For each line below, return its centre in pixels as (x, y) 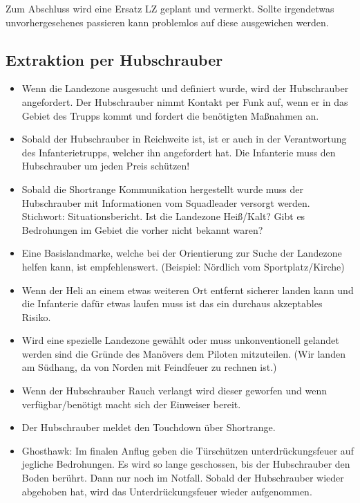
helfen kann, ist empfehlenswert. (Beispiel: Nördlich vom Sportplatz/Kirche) (183, 266)
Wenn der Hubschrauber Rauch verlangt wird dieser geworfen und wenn (174, 391)
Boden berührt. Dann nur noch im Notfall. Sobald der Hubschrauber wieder (183, 478)
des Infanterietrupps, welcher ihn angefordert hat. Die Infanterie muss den (179, 152)
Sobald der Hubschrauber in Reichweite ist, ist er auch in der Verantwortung (184, 139)
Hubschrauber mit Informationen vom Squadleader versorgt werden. (166, 202)
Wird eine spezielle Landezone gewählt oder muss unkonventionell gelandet (180, 340)
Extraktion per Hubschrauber (114, 59)
